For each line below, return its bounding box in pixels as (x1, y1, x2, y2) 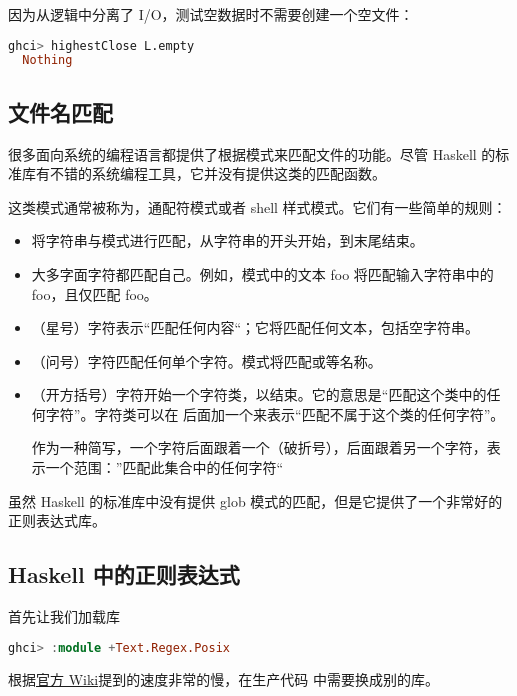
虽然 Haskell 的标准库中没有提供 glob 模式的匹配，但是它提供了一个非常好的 (8, 490, 503, 511)
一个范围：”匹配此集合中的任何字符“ (45, 457, 284, 478)
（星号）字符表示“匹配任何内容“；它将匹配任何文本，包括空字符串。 (31, 317, 480, 338)
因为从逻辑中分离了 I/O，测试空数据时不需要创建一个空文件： (8, 4, 414, 24)
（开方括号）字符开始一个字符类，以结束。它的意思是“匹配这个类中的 (31, 384, 487, 405)
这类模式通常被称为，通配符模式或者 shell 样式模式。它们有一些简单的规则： (8, 196, 507, 217)
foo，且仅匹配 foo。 (31, 283, 158, 304)
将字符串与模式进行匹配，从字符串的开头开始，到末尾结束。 (31, 230, 424, 251)
